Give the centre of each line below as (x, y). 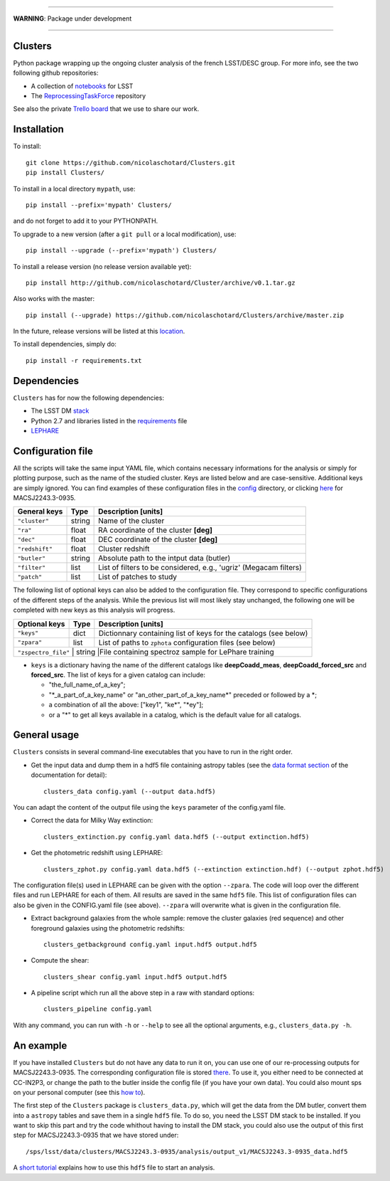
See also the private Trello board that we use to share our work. (106, 109)
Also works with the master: (54, 299)
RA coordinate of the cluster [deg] (156, 530)
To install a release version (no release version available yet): (102, 266)
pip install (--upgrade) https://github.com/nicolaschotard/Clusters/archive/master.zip (185, 315)
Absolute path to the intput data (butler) (164, 558)
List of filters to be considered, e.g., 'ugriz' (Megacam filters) (200, 568)
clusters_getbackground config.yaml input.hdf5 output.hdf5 (150, 944)
